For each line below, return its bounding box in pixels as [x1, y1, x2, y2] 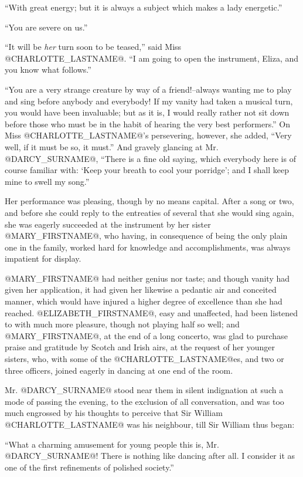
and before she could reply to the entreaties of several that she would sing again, [5, 206, 294, 218]
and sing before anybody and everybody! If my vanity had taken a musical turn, [5, 94, 293, 107]
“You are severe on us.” [5, 21, 88, 33]
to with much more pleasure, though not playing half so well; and [5, 318, 240, 330]
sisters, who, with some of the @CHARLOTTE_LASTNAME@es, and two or [5, 353, 284, 365]
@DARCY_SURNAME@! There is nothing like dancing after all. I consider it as [5, 449, 295, 462]
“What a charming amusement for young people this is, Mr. [5, 438, 219, 450]
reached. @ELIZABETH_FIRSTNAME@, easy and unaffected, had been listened [5, 306, 298, 319]
